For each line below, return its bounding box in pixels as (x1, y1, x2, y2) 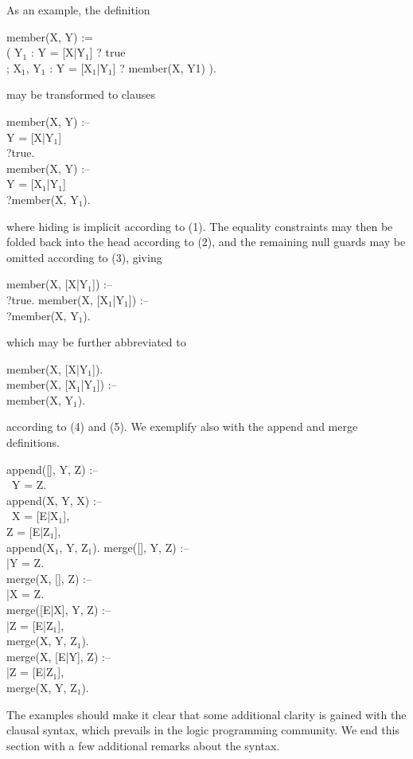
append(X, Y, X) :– (6, 491, 102, 508)
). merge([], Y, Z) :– (92, 538, 189, 555)
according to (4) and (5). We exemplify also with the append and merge (6, 418, 358, 435)
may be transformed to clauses (6, 86, 155, 103)
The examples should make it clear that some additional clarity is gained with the (6, 706, 407, 722)
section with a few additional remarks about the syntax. (6, 737, 280, 753)
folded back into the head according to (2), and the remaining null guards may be (6, 233, 406, 250)
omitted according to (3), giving (6, 248, 162, 265)
